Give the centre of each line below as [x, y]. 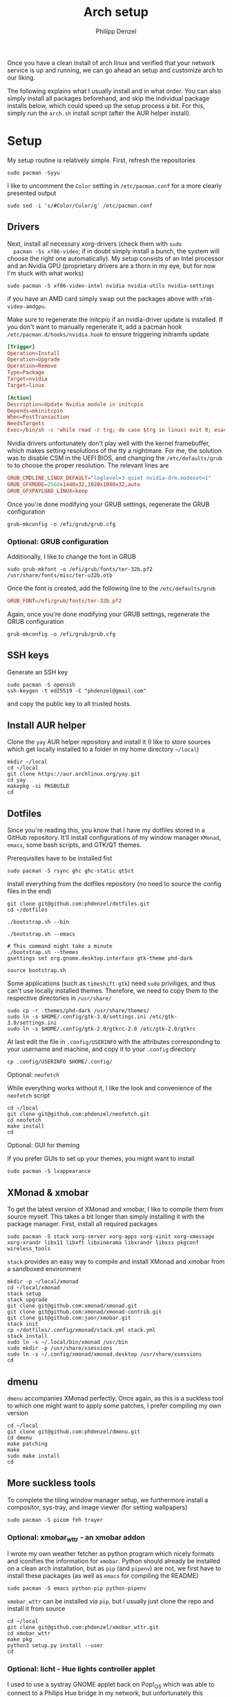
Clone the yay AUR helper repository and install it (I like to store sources [109, 742]
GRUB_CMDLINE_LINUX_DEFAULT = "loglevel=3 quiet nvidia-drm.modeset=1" [109, 478]
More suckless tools [51, 1483]
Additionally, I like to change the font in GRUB [72, 556]
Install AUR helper [47, 725]
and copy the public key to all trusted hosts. [69, 703]
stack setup [24, 1294]
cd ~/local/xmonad [33, 1288]
